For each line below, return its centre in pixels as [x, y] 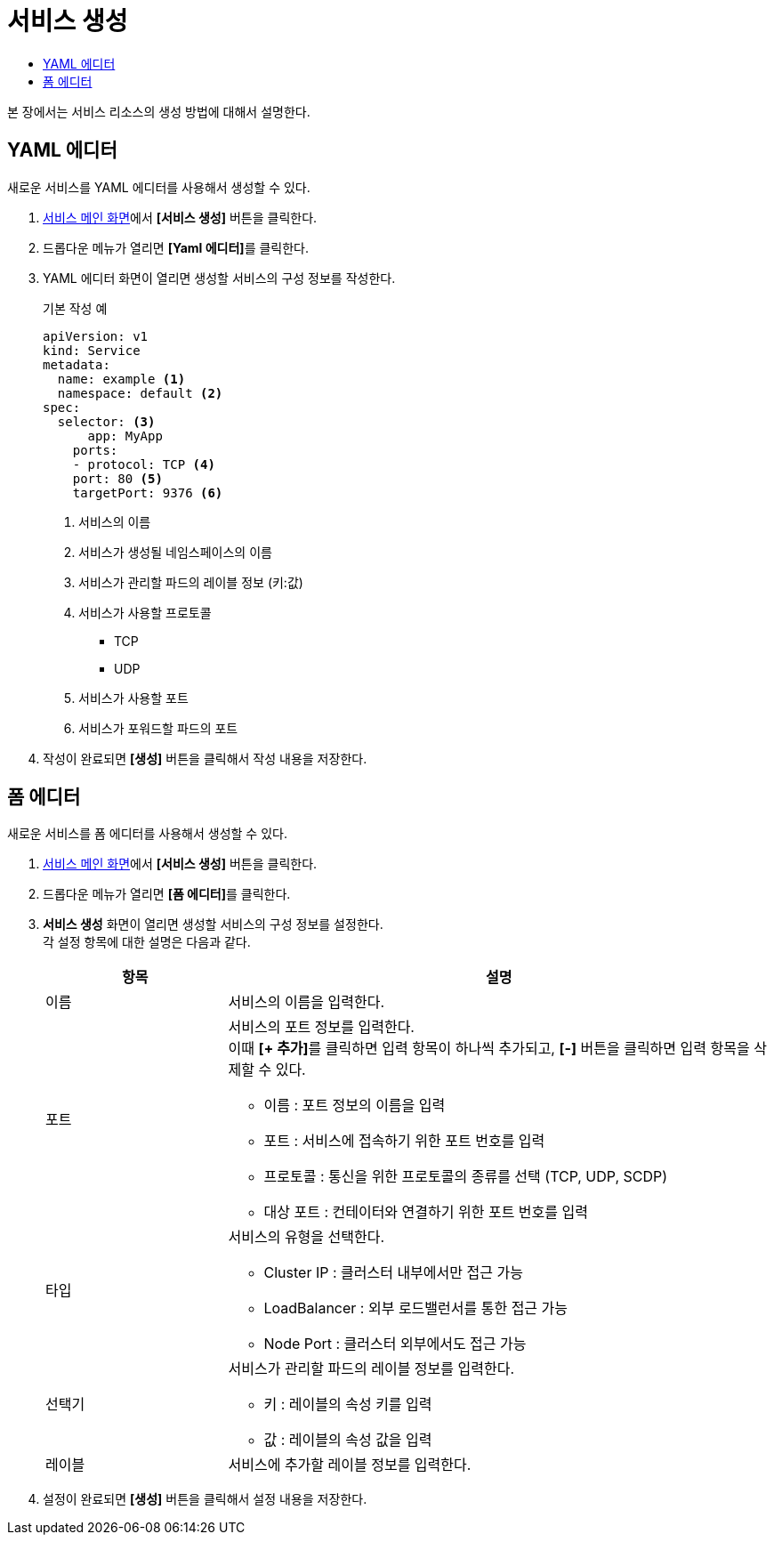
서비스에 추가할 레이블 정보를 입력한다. [350, 1465]
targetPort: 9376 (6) [148, 492]
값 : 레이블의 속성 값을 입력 [348, 1440]
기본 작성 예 [75, 308]
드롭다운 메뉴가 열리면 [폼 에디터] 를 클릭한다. [167, 894]
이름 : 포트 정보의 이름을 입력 [355, 1106]
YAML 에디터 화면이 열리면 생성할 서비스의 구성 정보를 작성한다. [219, 278]
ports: [95, 450]
